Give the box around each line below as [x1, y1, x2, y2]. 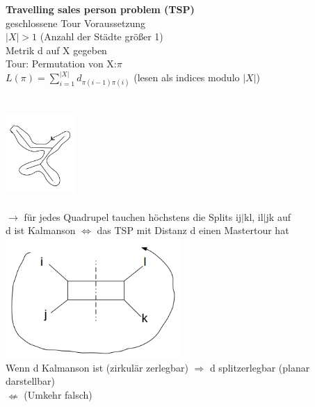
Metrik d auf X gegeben [6, 42, 107, 57]
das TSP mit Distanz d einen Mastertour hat [97, 223, 289, 238]
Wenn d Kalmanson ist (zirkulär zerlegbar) [6, 360, 188, 374]
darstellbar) [6, 374, 55, 388]
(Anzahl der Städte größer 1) [40, 29, 163, 44]
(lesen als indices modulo [134, 70, 240, 85]
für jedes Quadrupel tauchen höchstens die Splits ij [24, 209, 242, 224]
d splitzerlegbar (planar [209, 360, 310, 374]
